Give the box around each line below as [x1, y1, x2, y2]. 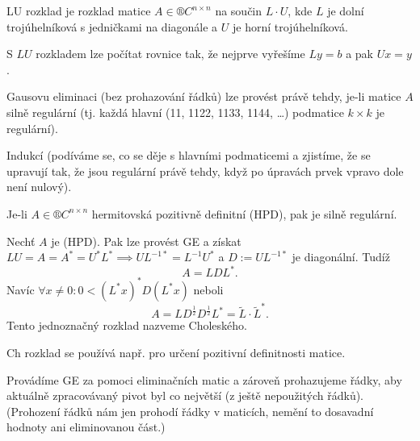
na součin [215, 2, 262, 19]
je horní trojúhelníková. [232, 18, 348, 35]
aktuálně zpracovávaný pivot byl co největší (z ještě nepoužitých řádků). [6, 387, 364, 404]
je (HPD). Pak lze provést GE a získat [51, 232, 241, 249]
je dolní [327, 2, 364, 19]
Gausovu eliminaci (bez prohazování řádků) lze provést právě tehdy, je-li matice [6, 88, 401, 105]
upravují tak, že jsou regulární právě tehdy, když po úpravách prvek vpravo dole [6, 162, 404, 179]
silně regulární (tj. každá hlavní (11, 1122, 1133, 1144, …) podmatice [6, 103, 344, 120]
